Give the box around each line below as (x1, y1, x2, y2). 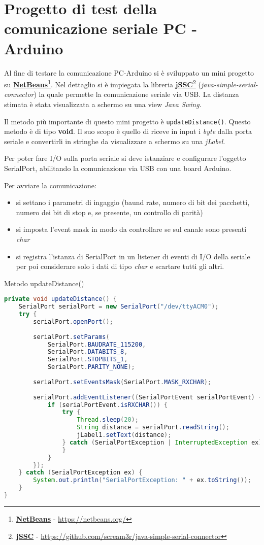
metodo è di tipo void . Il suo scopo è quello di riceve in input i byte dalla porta (4, 126, 252, 137)
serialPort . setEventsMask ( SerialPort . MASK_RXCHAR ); (33, 378, 212, 386)
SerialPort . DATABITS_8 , (47, 348, 128, 356)
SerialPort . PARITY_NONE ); (47, 363, 135, 371)
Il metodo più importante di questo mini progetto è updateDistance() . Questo (4, 116, 251, 126)
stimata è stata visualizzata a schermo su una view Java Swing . (4, 98, 202, 109)
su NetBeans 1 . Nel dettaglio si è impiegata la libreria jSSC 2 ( (4, 78, 201, 89)
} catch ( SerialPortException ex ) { (18, 469, 143, 476)
